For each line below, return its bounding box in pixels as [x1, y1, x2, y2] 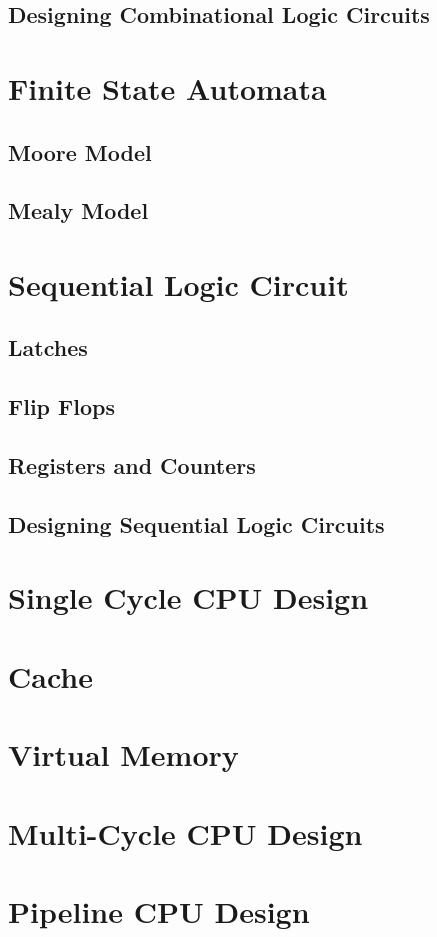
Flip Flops [8, 391, 115, 422]
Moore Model [8, 136, 152, 167]
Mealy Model [8, 195, 149, 226]
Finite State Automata [8, 67, 327, 108]
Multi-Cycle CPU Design [8, 812, 363, 853]
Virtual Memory [8, 734, 239, 775]
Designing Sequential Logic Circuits [8, 508, 385, 539]
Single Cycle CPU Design [8, 577, 369, 618]
